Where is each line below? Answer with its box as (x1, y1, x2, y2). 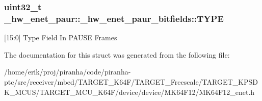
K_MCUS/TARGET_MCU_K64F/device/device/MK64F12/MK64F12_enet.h (4, 86, 255, 97)
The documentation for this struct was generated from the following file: (4, 49, 230, 60)
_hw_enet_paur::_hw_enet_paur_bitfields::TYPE (4, 12, 224, 24)
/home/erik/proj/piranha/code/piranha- (4, 66, 131, 77)
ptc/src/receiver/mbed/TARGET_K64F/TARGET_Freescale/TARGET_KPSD (4, 76, 258, 87)
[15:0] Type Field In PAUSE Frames (4, 32, 117, 43)
